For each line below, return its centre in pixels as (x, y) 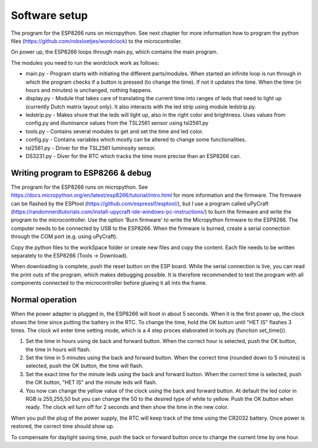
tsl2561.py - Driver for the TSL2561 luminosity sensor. (91, 148)
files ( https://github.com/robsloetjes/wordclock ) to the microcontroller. (97, 41)
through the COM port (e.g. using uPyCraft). (64, 236)
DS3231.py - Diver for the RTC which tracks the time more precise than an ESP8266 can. (133, 156)
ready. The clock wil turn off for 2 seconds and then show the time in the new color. (127, 407)
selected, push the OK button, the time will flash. (85, 366)
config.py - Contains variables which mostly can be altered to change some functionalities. (136, 140)
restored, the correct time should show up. (63, 426)
